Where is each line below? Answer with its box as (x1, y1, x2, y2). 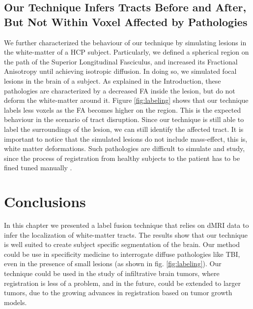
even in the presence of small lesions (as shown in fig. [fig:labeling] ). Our (4, 258, 222, 269)
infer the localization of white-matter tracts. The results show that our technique (4, 229, 248, 240)
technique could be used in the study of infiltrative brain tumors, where (4, 268, 220, 278)
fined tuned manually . (4, 162, 72, 173)
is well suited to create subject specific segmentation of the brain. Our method (4, 239, 240, 249)
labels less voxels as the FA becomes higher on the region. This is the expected (4, 104, 241, 115)
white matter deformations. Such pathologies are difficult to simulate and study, (4, 143, 245, 154)
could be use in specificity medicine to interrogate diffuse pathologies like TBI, (4, 248, 240, 259)
